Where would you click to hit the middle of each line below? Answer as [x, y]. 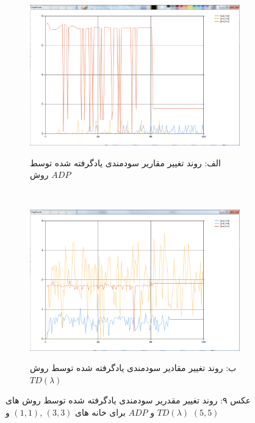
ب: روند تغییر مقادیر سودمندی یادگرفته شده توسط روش [133, 368]
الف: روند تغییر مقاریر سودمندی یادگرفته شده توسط [125, 162]
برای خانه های [100, 412]
